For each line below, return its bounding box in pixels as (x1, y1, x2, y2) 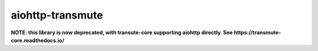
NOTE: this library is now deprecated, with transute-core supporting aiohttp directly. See (11, 29, 233, 36)
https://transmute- (233, 29, 281, 36)
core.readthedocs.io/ (11, 37, 65, 43)
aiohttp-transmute (11, 9, 103, 21)
